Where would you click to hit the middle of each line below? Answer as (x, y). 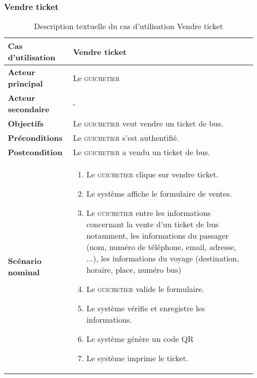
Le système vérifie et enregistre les (146, 308)
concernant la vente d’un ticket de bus (152, 224)
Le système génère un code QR (140, 339)
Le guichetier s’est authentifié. (126, 138)
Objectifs (26, 124)
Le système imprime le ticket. (137, 358)
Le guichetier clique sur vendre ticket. (152, 174)
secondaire (29, 109)
